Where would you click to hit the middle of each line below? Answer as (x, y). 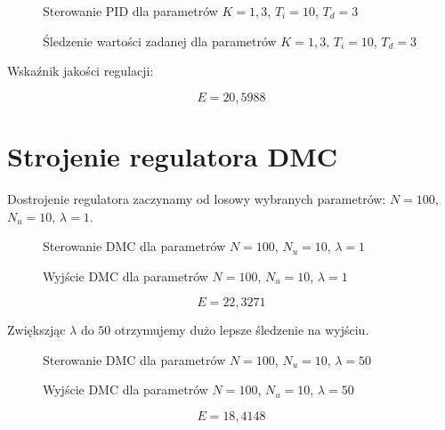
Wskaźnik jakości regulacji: (81, 71)
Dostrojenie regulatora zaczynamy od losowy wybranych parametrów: (197, 198)
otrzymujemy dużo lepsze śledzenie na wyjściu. (242, 330)
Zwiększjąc (36, 330)
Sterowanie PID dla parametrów (130, 11)
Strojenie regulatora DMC (172, 155)
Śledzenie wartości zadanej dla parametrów (160, 41)
